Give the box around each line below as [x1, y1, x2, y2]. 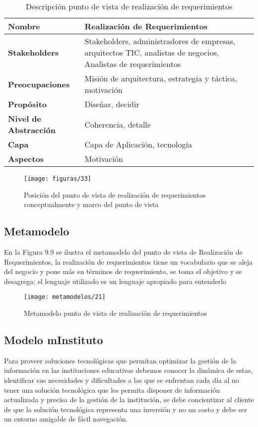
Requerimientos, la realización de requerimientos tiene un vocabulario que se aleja [4, 256, 253, 267]
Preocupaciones [8, 78, 70, 90]
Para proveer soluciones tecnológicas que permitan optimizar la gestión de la [4, 355, 237, 365]
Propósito [8, 98, 47, 110]
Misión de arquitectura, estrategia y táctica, [84, 72, 237, 84]
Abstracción [8, 124, 56, 136]
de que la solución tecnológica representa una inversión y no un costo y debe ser [4, 404, 247, 414]
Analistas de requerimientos [84, 58, 181, 70]
